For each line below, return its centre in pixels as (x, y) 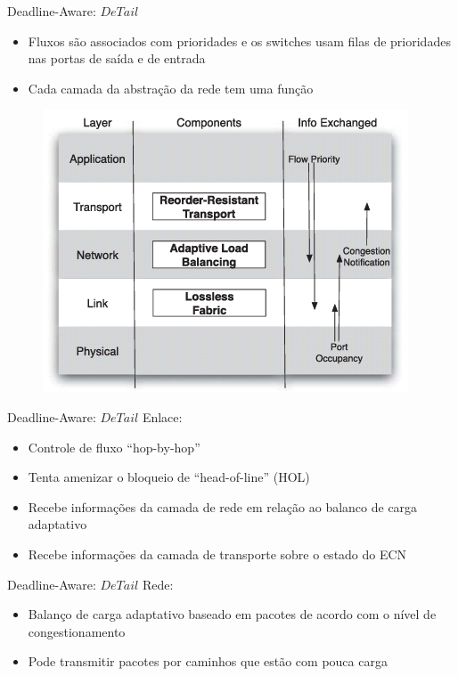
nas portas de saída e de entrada (117, 58)
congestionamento (77, 631)
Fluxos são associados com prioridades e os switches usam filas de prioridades (239, 41)
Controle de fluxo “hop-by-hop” (114, 447)
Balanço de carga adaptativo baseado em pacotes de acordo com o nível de (232, 614)
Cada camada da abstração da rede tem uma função (171, 88)
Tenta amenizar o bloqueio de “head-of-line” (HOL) (169, 477)
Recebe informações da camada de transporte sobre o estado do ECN (217, 554)
